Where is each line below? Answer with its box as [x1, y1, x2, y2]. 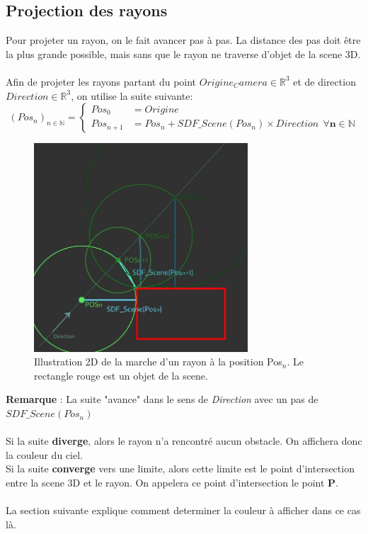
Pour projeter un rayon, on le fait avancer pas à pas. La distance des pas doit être [6, 33, 361, 47]
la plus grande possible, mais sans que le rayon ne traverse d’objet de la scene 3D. [6, 46, 361, 61]
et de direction [293, 74, 356, 89]
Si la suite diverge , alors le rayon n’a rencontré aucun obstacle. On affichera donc [6, 433, 362, 448]
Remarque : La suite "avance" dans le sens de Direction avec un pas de [6, 392, 318, 407]
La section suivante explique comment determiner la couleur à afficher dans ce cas [6, 503, 361, 518]
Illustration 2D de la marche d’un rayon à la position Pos [34, 354, 282, 369]
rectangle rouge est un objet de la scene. [34, 368, 208, 382]
